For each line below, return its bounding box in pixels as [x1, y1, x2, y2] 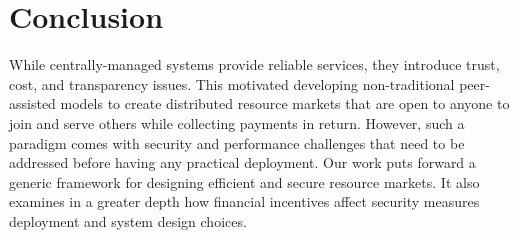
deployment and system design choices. [9, 210, 247, 231]
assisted [9, 93, 56, 114]
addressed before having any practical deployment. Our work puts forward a [9, 152, 476, 173]
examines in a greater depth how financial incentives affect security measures [9, 191, 480, 212]
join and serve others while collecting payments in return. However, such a [9, 112, 465, 133]
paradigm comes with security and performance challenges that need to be [9, 132, 465, 153]
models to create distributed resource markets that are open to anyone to [60, 93, 510, 114]
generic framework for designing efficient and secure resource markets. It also [9, 171, 480, 192]
